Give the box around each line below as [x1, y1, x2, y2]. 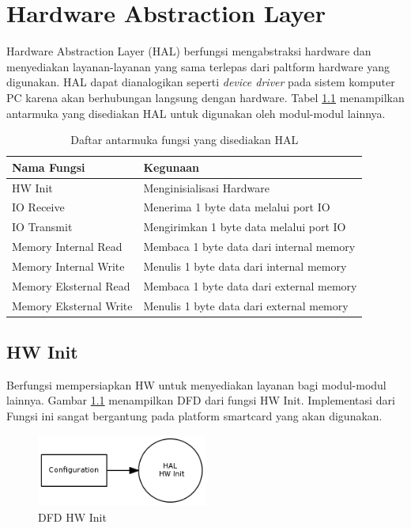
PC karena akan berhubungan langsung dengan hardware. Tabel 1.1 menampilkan [6, 89, 405, 105]
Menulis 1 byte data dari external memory [143, 297, 349, 313]
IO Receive [12, 199, 65, 215]
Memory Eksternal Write [12, 297, 133, 313]
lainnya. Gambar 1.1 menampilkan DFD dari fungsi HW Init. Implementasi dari [6, 392, 395, 408]
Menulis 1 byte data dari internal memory [143, 257, 347, 274]
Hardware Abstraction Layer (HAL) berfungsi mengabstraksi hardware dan [6, 43, 371, 59]
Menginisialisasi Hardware [143, 179, 270, 196]
